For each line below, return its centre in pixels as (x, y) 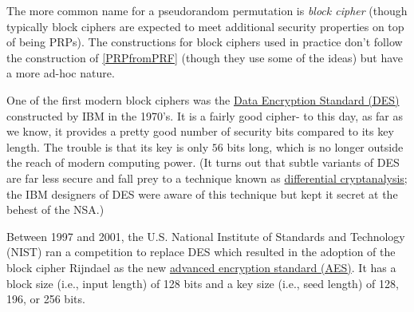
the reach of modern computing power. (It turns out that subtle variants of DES (203, 162)
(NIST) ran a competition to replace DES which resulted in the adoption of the (201, 252)
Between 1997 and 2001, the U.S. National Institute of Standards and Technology (206, 236)
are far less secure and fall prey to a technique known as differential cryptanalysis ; (207, 178)
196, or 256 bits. (46, 299)
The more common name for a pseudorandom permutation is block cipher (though (207, 10)
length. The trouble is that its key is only (108, 146)
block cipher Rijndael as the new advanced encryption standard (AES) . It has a (201, 267)
